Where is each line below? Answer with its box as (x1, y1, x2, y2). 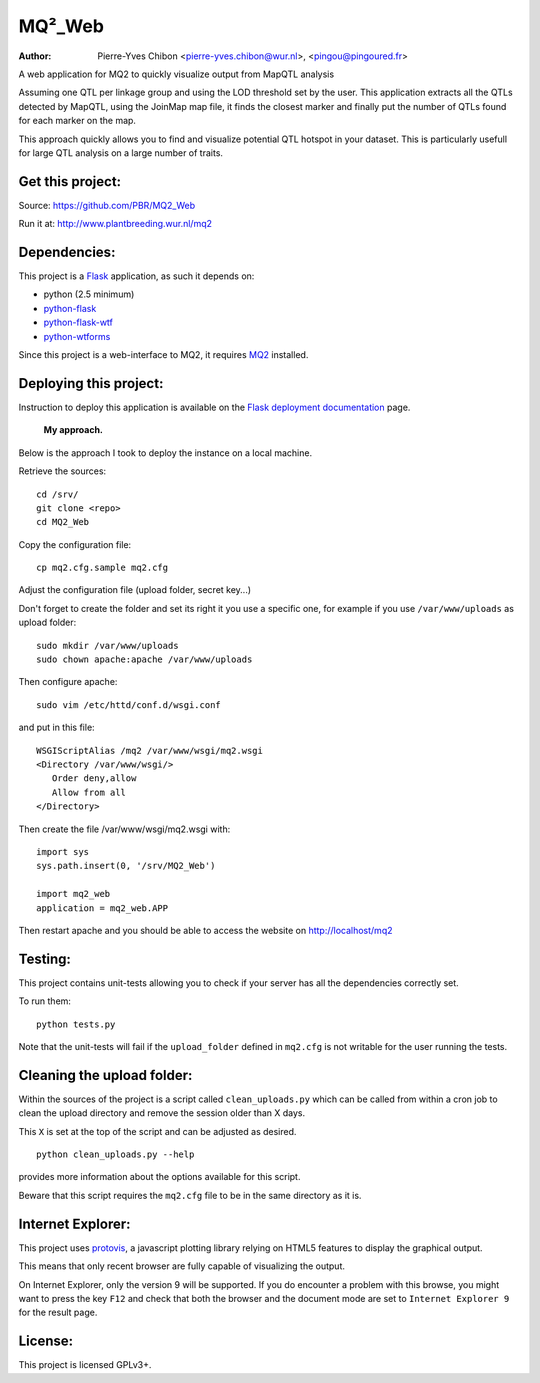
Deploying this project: (18, 375, 164, 392)
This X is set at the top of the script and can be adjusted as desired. (18, 1125, 297, 1137)
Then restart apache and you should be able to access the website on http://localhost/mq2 (18, 924, 393, 936)
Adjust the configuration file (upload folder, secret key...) (18, 584, 252, 596)
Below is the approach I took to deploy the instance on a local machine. (18, 446, 313, 459)
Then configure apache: (18, 676, 118, 688)
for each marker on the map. (18, 115, 137, 127)
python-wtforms (43, 330, 111, 342)
